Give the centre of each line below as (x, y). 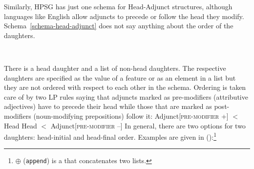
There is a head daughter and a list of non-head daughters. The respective (115, 68)
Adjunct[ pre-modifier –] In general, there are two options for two (148, 125)
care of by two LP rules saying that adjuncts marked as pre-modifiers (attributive (126, 96)
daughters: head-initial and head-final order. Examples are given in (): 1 (110, 136)
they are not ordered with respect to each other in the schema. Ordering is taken (125, 87)
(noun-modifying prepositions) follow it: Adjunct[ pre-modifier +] (131, 116)
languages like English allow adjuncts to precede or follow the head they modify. (124, 16)
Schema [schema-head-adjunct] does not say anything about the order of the (119, 26)
